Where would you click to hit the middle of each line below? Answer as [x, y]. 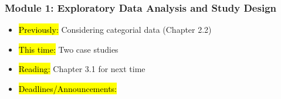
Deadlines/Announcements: [67, 88]
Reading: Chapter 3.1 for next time [82, 69]
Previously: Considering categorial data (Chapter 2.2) [115, 30]
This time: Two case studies [68, 49]
